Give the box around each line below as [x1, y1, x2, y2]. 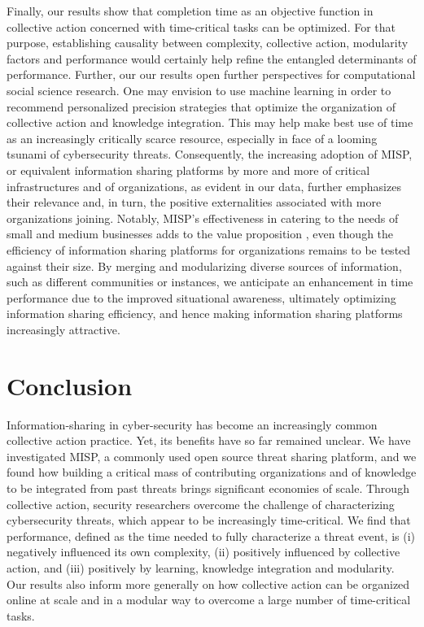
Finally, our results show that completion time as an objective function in [7, 2, 374, 19]
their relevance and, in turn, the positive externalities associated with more [7, 194, 382, 211]
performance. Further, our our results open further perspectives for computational [7, 66, 416, 83]
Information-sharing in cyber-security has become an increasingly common [7, 416, 378, 433]
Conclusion [7, 368, 133, 402]
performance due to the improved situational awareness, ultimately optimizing [7, 289, 396, 306]
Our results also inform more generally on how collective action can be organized [7, 575, 410, 592]
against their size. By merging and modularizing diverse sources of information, [7, 257, 402, 274]
